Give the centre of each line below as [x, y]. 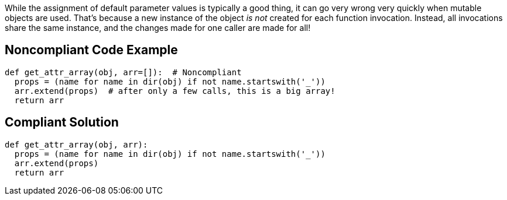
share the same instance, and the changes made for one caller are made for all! [158, 28]
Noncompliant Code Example [91, 50]
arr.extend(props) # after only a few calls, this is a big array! [175, 91]
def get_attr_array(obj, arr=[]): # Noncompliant [123, 72]
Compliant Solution [62, 122]
